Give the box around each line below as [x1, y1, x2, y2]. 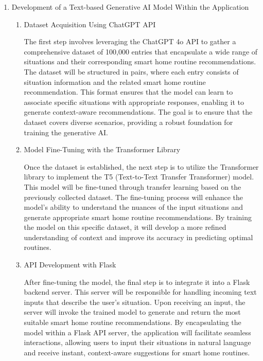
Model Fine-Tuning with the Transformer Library [24, 144, 181, 155]
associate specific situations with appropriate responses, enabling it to [24, 96, 244, 107]
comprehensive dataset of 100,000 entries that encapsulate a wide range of [24, 46, 258, 57]
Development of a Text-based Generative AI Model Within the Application [11, 2, 249, 12]
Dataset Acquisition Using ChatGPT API [24, 19, 156, 29]
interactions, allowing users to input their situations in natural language [24, 337, 251, 348]
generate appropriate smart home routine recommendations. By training [24, 211, 252, 222]
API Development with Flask [24, 259, 116, 270]
